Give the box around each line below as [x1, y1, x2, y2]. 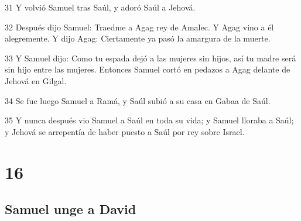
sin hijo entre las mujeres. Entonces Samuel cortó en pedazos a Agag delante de [5, 63, 290, 75]
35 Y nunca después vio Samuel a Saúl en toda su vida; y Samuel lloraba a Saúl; [5, 114, 294, 126]
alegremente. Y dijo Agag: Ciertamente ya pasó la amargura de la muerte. [5, 32, 271, 44]
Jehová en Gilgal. [5, 74, 67, 87]
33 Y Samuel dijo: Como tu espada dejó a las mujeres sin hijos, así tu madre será [5, 51, 296, 64]
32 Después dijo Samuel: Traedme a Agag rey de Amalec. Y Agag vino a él [5, 20, 274, 33]
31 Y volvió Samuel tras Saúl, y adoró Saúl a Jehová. [5, 1, 196, 13]
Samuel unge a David [5, 200, 136, 218]
